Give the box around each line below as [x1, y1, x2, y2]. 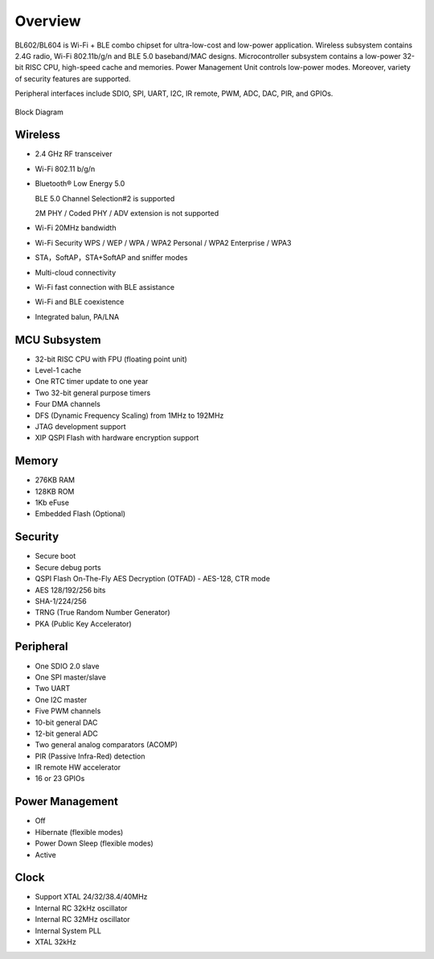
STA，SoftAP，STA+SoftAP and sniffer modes [35, 253, 188, 262]
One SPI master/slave [35, 672, 106, 682]
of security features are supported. [14, 73, 132, 84]
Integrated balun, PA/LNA [35, 312, 120, 321]
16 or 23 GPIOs [35, 774, 85, 783]
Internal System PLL [35, 926, 102, 936]
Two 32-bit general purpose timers [35, 387, 151, 398]
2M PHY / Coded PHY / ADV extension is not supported [35, 208, 219, 217]
